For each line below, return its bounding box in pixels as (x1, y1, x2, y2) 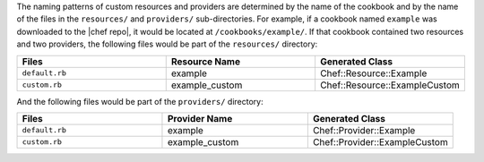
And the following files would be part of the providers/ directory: (16, 96, 264, 107)
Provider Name (167, 112, 233, 124)
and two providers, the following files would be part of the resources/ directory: (16, 38, 318, 49)
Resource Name (170, 55, 241, 67)
